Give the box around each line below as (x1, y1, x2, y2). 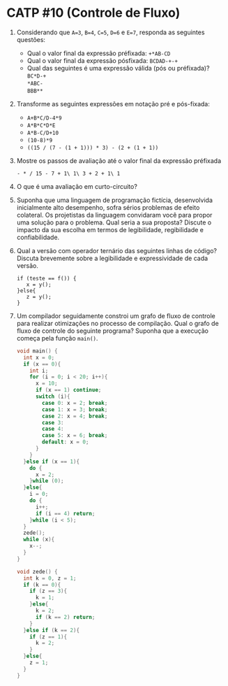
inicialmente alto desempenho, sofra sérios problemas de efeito (16, 203, 200, 211)
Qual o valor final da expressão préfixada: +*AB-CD (26, 49, 171, 57)
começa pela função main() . (16, 334, 98, 342)
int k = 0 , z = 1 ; (23, 575, 77, 582)
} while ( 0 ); (29, 478, 64, 485)
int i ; (29, 367, 49, 374)
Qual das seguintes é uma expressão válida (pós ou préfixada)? (26, 64, 210, 72)
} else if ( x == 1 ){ (23, 458, 80, 465)
